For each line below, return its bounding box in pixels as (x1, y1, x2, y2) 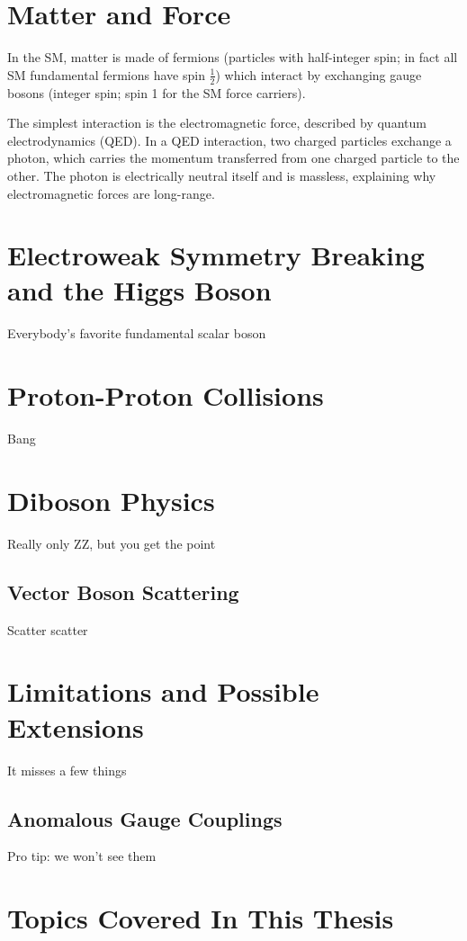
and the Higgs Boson (7, 272, 272, 309)
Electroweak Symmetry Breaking (7, 237, 425, 273)
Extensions (7, 708, 144, 745)
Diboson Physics (7, 481, 215, 518)
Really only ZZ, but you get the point (7, 533, 216, 552)
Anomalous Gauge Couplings (7, 804, 283, 832)
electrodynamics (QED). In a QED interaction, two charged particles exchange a (7, 130, 452, 149)
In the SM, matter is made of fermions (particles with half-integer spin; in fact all (7, 48, 458, 67)
